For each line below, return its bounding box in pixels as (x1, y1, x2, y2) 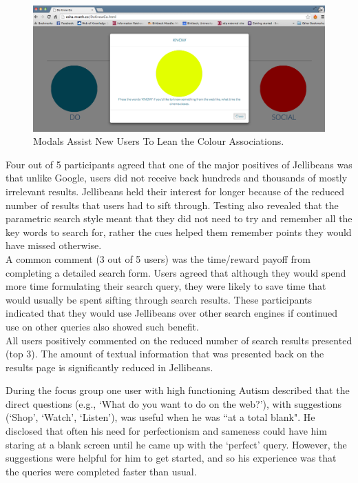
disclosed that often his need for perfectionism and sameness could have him (6, 424, 327, 438)
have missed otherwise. (6, 238, 102, 253)
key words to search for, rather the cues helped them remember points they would (6, 224, 352, 239)
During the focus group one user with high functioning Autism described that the (6, 383, 350, 397)
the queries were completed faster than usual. (6, 464, 197, 478)
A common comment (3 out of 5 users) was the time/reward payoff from (6, 251, 310, 266)
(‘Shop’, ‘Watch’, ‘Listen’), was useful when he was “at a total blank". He (6, 410, 315, 424)
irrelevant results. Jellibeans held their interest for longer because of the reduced (6, 184, 345, 198)
